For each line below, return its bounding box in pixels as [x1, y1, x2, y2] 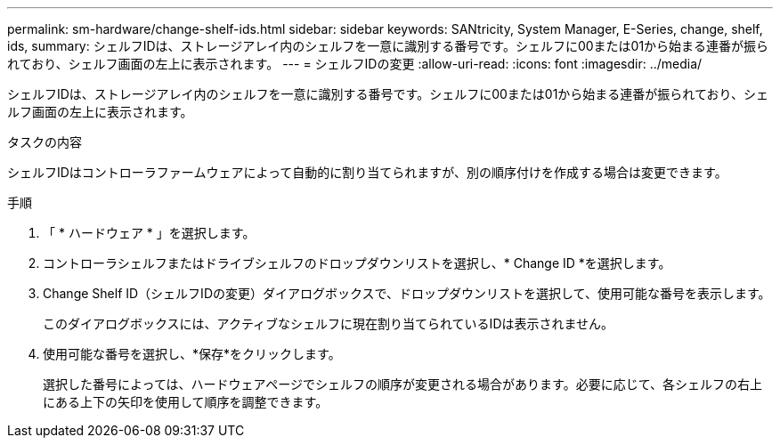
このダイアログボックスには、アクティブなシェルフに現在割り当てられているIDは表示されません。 [43, 316, 614, 331]
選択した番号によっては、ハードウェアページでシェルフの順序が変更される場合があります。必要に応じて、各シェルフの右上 [43, 376, 762, 392]
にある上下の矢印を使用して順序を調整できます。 [43, 394, 329, 409]
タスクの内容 [7, 134, 82, 150]
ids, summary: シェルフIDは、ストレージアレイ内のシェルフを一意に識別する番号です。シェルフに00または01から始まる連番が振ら [7, 38, 769, 53]
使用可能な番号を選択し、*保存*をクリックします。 [43, 346, 341, 361]
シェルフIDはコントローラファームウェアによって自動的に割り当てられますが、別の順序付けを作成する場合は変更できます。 [7, 165, 727, 180]
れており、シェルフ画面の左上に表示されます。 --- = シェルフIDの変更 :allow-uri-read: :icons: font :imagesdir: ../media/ [7, 56, 703, 71]
